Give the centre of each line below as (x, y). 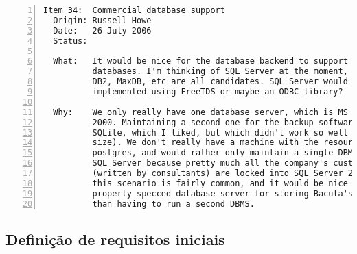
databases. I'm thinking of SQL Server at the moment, (220, 72)
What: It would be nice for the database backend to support (200, 61)
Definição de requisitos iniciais (115, 239)
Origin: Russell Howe (102, 20)
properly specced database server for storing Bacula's (223, 193)
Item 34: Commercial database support (134, 10)
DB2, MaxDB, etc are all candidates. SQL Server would (220, 82)
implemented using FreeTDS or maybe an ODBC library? (218, 92)
